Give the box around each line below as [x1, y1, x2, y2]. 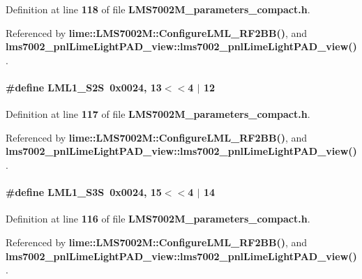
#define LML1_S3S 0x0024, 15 [6, 185, 162, 199]
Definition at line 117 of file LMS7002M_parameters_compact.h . [6, 107, 310, 121]
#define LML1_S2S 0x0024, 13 [6, 80, 162, 94]
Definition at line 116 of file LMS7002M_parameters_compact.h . [6, 211, 310, 226]
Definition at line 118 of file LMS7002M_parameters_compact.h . [6, 2, 310, 16]
